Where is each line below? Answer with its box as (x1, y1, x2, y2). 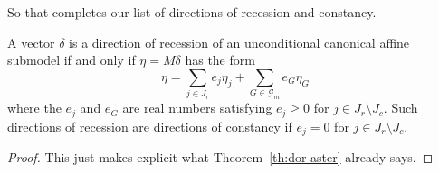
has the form (185, 50, 255, 69)
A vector (7, 32, 55, 51)
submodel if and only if (7, 50, 136, 69)
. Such (383, 98, 418, 117)
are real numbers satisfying (122, 98, 272, 117)
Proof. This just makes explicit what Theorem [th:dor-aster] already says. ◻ (7, 147, 434, 166)
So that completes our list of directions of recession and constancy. (7, 3, 377, 21)
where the (7, 98, 62, 117)
